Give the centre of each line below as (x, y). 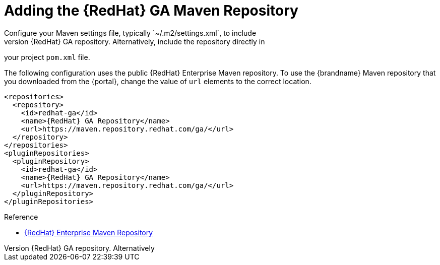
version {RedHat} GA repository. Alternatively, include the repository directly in (135, 41)
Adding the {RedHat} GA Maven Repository (151, 11)
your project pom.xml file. (47, 57)
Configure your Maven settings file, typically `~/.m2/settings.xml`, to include (130, 33)
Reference (21, 217)
